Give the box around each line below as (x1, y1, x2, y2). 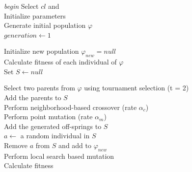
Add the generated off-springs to (4, 121, 102, 131)
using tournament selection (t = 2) (84, 83, 189, 93)
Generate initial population (4, 20, 86, 30)
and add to (58, 140, 92, 150)
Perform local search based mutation (4, 150, 114, 161)
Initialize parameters (4, 10, 66, 21)
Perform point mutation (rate (4, 111, 93, 122)
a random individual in (20, 130, 90, 141)
